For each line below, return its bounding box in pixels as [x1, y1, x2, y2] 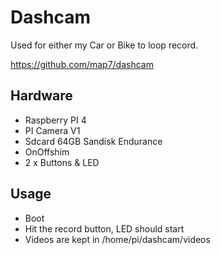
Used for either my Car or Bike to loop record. [10, 39, 199, 51]
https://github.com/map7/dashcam [10, 58, 154, 70]
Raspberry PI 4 [24, 114, 87, 126]
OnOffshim [24, 146, 70, 158]
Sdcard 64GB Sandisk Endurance [24, 135, 163, 147]
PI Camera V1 [24, 124, 81, 136]
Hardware [10, 87, 73, 105]
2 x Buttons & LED [24, 156, 100, 168]
